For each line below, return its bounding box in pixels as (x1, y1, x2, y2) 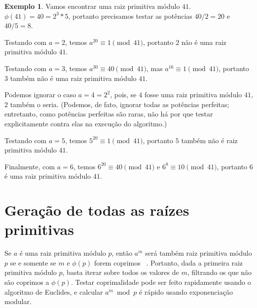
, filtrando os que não (187, 267, 252, 277)
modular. (4, 296, 32, 307)
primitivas (4, 219, 74, 239)
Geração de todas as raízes (4, 200, 189, 220)
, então (111, 248, 133, 258)
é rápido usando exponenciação (139, 286, 233, 297)
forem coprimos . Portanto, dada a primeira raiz (94, 257, 243, 268)
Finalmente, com (4, 161, 55, 171)
